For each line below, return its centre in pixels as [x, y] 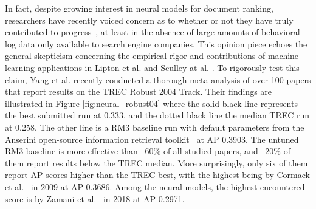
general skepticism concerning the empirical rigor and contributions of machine [152, 56]
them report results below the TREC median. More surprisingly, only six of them [156, 163]
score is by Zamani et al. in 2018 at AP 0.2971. [95, 198]
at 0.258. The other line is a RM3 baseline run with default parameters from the [155, 127]
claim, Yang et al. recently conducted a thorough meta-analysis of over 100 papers [158, 79]
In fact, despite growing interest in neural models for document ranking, [139, 8]
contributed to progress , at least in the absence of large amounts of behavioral [153, 32]
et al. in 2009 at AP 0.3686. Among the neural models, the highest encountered [155, 186]
